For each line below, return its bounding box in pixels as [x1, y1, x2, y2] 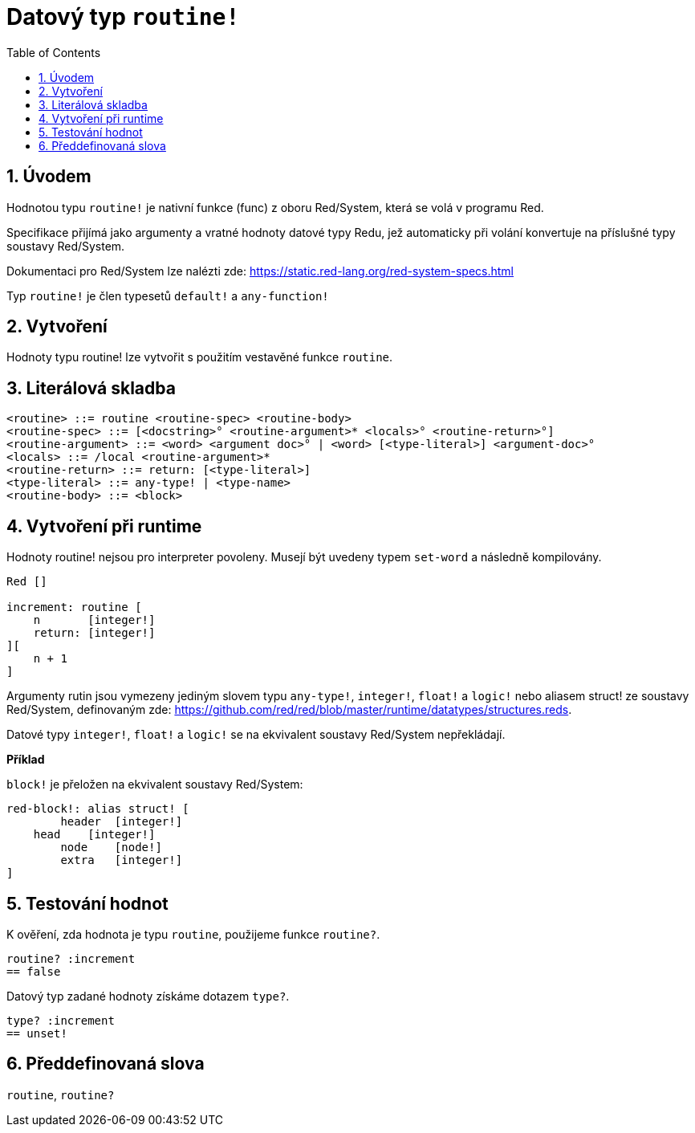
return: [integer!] [33, 626, 156, 640]
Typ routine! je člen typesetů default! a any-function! [6, 288, 329, 303]
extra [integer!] [60, 854, 183, 867]
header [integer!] [60, 815, 183, 829]
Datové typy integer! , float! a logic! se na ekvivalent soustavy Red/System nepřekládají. [6, 727, 506, 742]
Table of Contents [6, 45, 101, 59]
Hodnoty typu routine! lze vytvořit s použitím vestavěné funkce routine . [6, 350, 393, 365]
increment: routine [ [6, 601, 142, 614]
